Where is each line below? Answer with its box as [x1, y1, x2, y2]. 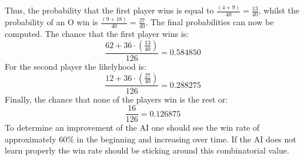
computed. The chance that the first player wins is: [5, 28, 189, 40]
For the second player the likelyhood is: [5, 60, 146, 72]
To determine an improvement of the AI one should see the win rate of [5, 121, 260, 134]
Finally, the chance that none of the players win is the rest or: [5, 93, 228, 105]
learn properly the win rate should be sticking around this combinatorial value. [5, 144, 289, 156]
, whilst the [258, 4, 299, 16]
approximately [5, 132, 56, 145]
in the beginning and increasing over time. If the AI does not [76, 132, 296, 145]
